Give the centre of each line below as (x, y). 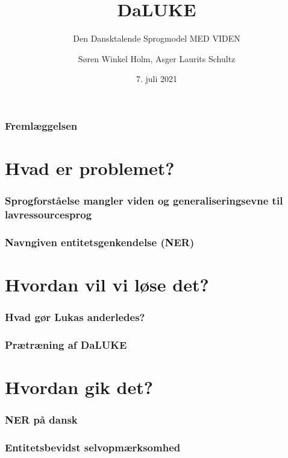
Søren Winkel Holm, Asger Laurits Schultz (157, 58)
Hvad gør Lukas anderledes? (75, 317)
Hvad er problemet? (90, 168)
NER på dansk (41, 420)
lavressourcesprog (49, 215)
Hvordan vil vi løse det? (107, 284)
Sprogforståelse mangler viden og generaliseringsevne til (144, 201)
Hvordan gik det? (79, 387)
